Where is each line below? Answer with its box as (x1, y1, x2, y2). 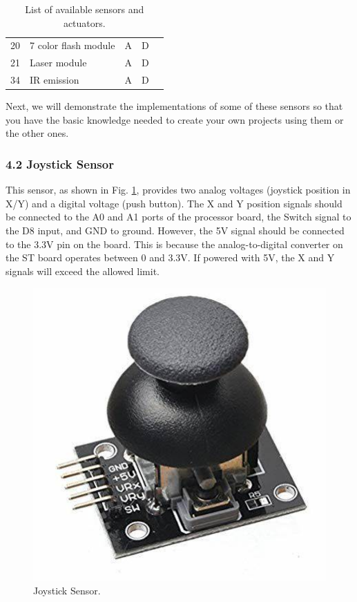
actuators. (63, 15, 106, 30)
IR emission (30, 73, 79, 87)
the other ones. (6, 126, 69, 140)
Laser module (30, 55, 87, 70)
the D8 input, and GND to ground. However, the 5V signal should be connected (6, 223, 345, 237)
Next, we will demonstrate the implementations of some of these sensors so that (6, 99, 343, 113)
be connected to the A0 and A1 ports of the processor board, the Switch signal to (6, 209, 351, 224)
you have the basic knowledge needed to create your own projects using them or (6, 112, 344, 126)
